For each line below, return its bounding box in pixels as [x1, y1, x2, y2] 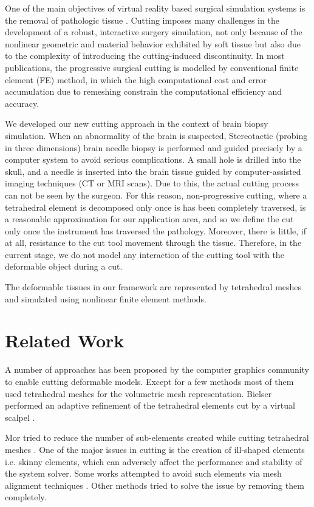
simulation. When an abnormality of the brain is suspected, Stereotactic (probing [5, 129, 308, 141]
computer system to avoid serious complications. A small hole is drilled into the [5, 153, 301, 166]
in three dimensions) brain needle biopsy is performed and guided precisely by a [5, 141, 302, 154]
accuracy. [5, 97, 39, 109]
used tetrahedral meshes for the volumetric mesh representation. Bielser [5, 387, 272, 400]
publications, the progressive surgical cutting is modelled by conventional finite [5, 61, 299, 73]
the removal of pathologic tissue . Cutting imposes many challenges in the [5, 13, 279, 26]
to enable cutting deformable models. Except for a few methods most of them [5, 375, 294, 387]
